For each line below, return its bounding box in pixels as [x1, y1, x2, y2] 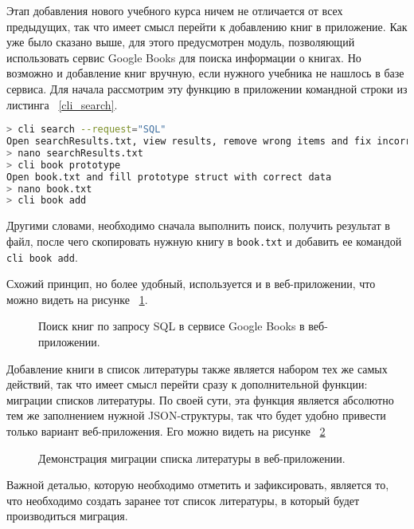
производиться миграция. [6, 507, 128, 524]
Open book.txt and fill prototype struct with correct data [6, 171, 332, 183]
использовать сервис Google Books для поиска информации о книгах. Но [6, 49, 361, 65]
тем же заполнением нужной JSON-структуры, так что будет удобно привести [6, 407, 386, 424]
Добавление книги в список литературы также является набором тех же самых [6, 360, 388, 377]
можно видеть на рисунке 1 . [6, 290, 148, 307]
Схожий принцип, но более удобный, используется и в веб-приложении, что [6, 275, 376, 292]
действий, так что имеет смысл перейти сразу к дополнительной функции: [6, 376, 368, 393]
